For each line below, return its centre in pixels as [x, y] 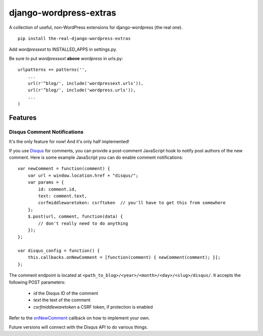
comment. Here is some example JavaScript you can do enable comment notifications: [96, 157]
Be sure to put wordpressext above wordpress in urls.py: [66, 58]
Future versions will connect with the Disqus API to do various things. [78, 327]
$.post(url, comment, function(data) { [75, 217]
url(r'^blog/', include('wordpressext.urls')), [85, 83]
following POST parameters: [37, 282]
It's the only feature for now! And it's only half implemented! [69, 142]
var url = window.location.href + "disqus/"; [83, 175]
